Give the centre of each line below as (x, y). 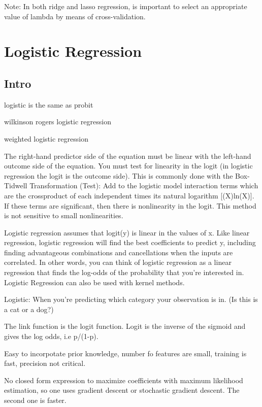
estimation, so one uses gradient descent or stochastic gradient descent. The (122, 390)
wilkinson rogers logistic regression (58, 122)
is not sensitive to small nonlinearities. (64, 215)
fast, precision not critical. (45, 363)
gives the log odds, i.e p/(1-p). (51, 336)
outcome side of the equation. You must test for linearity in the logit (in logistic (128, 166)
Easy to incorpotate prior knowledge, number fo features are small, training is (125, 353)
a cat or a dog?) (29, 309)
